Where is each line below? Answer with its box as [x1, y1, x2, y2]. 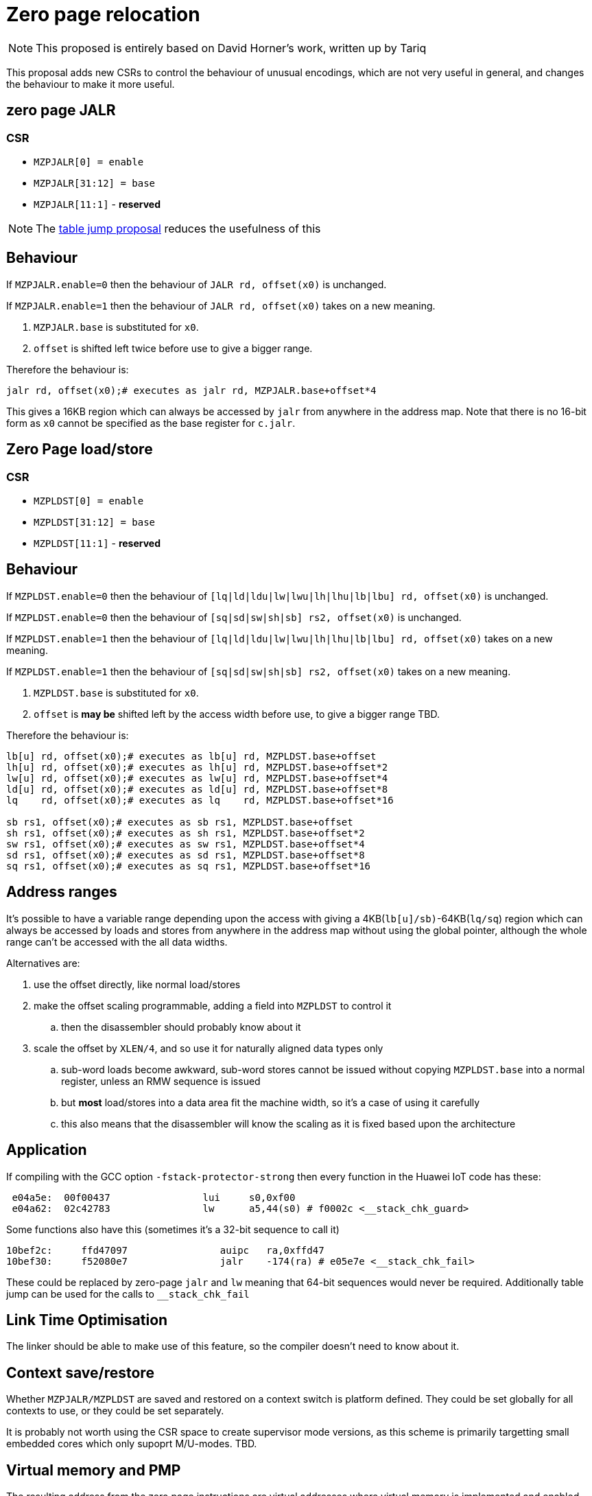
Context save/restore [6, 1364, 154, 1381]
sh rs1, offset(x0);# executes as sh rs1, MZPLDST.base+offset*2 [6, 827, 365, 839]
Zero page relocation [6, 3, 200, 26]
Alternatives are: [6, 957, 80, 969]
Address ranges [6, 883, 117, 901]
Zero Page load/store [6, 441, 153, 458]
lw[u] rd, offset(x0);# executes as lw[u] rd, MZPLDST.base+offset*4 [6, 772, 388, 784]
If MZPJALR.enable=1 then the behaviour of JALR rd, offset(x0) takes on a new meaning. [6, 299, 436, 312]
